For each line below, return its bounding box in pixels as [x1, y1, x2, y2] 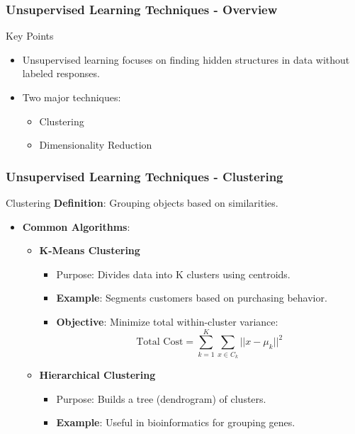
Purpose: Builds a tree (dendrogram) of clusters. [56, 391, 266, 406]
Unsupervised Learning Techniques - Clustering [6, 167, 283, 185]
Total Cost [136, 337, 184, 348]
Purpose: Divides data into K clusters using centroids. [56, 266, 291, 281]
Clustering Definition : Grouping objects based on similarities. [6, 195, 278, 210]
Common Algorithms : [22, 219, 130, 234]
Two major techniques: [22, 90, 121, 104]
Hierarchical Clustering [39, 367, 156, 382]
